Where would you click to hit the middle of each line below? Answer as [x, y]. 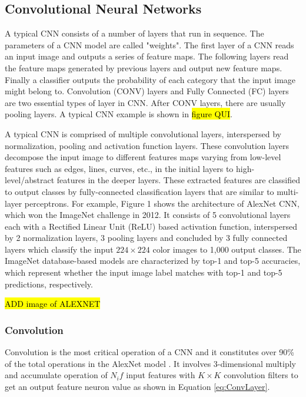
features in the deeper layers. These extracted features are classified [179, 180]
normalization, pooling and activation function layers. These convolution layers [147, 145]
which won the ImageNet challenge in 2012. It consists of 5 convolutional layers [148, 215]
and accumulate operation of [56, 375]
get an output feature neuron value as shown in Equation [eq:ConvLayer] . [137, 386]
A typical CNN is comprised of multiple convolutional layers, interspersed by [143, 133]
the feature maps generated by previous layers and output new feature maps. [144, 67]
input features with [161, 375]
